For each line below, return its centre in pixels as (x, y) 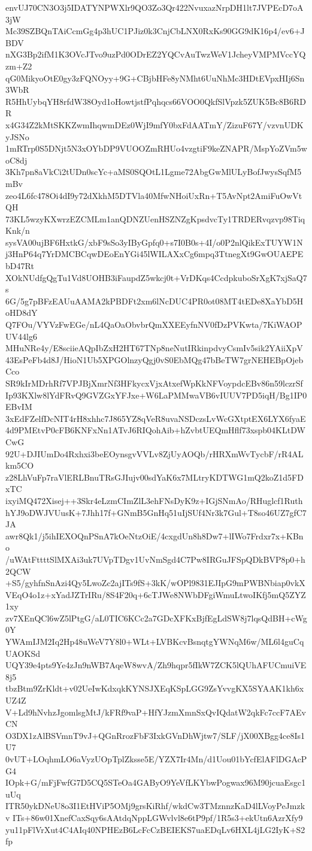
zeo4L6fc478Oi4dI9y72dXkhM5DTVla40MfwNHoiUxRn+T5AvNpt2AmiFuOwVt (154, 195)
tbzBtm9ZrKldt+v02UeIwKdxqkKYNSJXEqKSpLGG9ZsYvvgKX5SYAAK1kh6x (155, 688)
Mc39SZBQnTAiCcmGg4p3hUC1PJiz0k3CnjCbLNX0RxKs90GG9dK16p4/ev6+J (155, 31)
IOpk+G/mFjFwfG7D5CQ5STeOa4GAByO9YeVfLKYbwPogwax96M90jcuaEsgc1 (156, 782)
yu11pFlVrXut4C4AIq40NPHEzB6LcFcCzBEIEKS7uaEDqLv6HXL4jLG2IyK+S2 (155, 829)
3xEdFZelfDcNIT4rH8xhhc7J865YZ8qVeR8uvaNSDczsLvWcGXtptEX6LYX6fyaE (156, 418)
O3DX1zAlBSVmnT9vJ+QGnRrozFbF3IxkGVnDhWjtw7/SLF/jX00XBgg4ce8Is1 (155, 735)
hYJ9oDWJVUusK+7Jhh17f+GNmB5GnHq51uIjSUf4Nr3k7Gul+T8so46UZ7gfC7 (156, 512)
